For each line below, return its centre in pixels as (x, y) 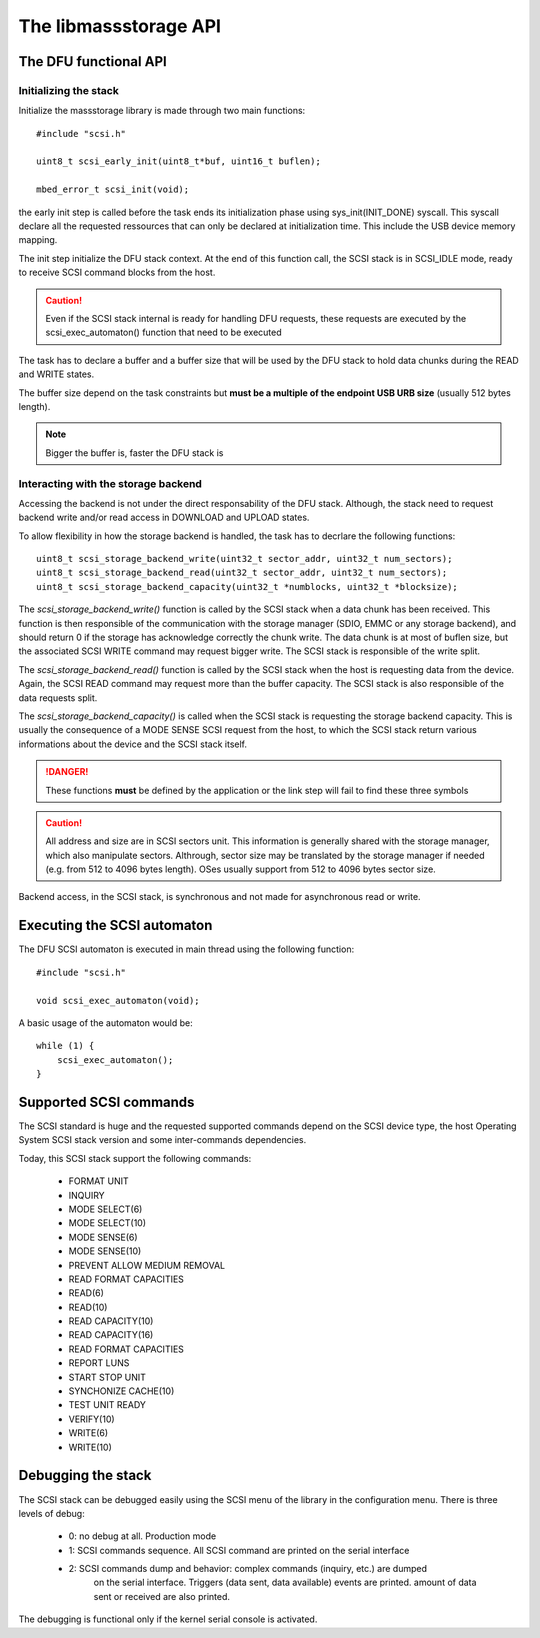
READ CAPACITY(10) (111, 1321)
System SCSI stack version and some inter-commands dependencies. (162, 1140)
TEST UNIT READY (107, 1405)
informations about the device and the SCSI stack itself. (133, 744)
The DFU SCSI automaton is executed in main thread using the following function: (186, 949)
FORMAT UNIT (98, 1181)
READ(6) (86, 1293)
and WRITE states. (56, 374)
